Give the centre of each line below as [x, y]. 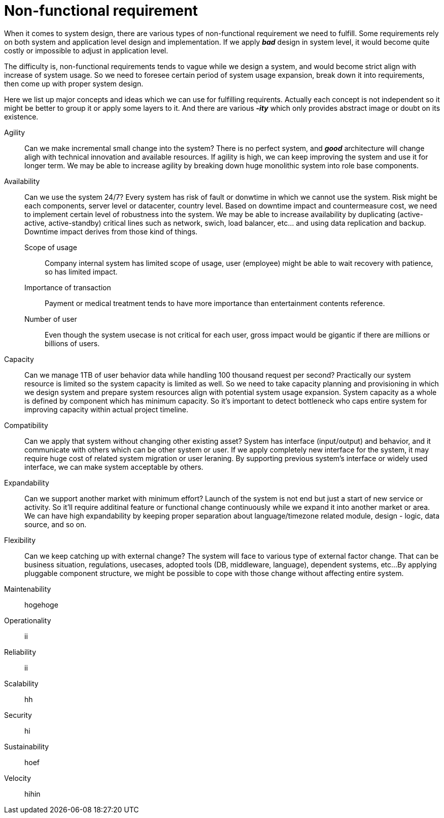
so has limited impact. [81, 271]
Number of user [51, 319]
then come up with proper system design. [74, 83]
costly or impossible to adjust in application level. [86, 50]
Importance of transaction [68, 287]
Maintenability [28, 589]
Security [18, 715]
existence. [21, 116]
